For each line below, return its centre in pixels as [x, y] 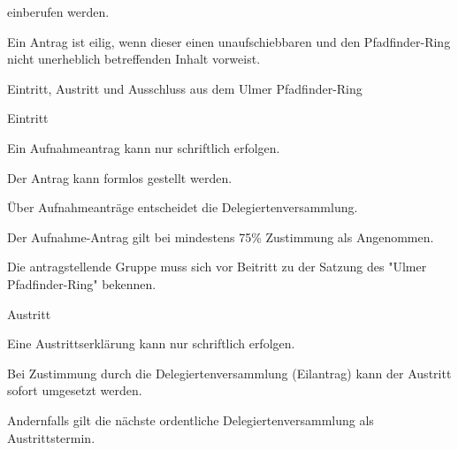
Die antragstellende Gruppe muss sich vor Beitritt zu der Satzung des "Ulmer [217, 267]
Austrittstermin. [51, 437]
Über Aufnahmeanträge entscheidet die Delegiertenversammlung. [183, 207]
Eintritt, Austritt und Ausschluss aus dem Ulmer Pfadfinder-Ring [185, 88]
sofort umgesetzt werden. [75, 390]
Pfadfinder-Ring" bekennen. [82, 283]
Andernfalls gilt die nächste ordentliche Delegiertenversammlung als [191, 419]
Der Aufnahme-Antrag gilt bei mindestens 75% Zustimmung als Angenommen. [221, 236]
